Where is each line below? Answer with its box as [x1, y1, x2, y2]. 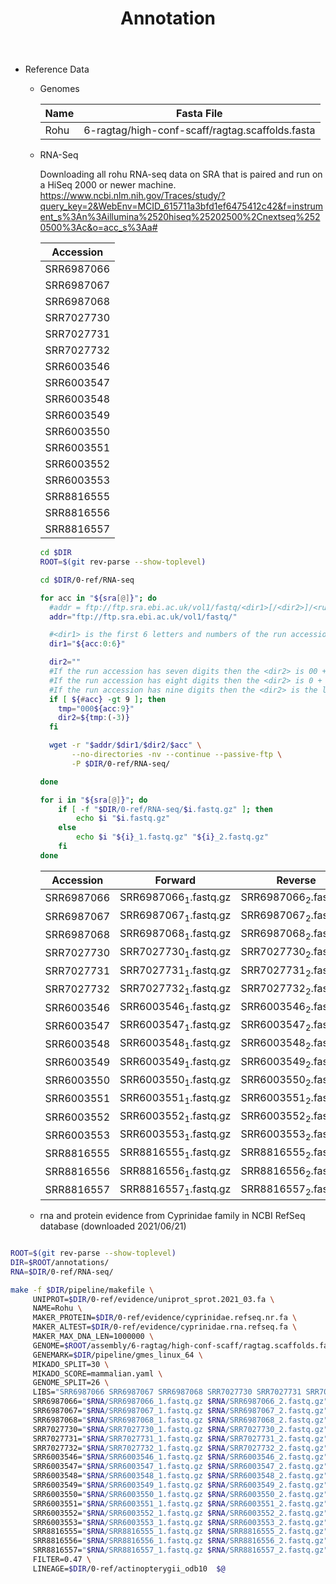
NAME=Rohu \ [32, 1303, 83, 1314]
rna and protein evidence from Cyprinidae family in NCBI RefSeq [39, 1210, 306, 1221]
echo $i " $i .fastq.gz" [75, 813, 171, 824]
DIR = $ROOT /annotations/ [10, 1257, 110, 1267]
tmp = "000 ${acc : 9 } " [58, 703, 135, 714]
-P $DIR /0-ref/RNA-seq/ [71, 758, 171, 769]
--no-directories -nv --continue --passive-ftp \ [71, 750, 283, 760]
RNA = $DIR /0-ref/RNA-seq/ [10, 1267, 114, 1277]
